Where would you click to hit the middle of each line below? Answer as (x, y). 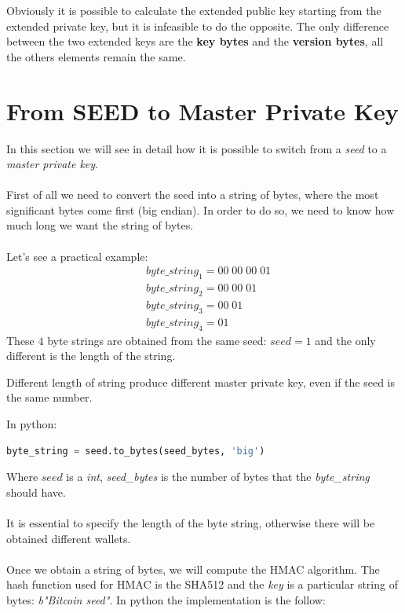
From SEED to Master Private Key (202, 110)
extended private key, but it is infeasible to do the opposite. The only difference (198, 26)
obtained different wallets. (69, 538)
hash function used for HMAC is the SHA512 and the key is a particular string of (202, 584)
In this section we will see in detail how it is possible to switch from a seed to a (197, 148)
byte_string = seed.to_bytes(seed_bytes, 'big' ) (136, 451)
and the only (345, 340)
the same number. (49, 397)
